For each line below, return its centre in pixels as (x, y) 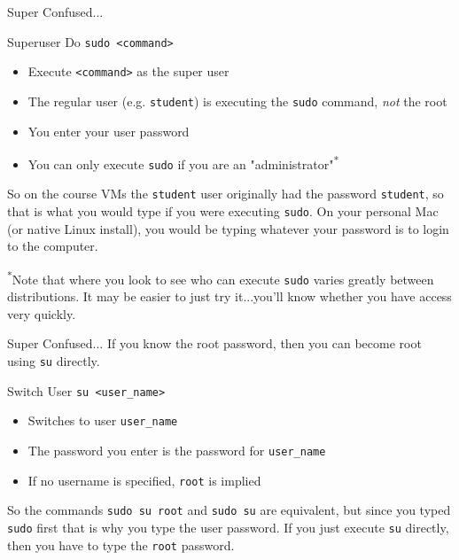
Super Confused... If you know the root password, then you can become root (214, 343)
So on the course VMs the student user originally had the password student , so (226, 194)
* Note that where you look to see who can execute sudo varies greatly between (221, 277)
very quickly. (42, 313)
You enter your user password (109, 131)
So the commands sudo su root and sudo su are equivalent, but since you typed (229, 510)
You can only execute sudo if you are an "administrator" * (183, 163)
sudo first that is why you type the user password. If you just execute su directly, (228, 527)
